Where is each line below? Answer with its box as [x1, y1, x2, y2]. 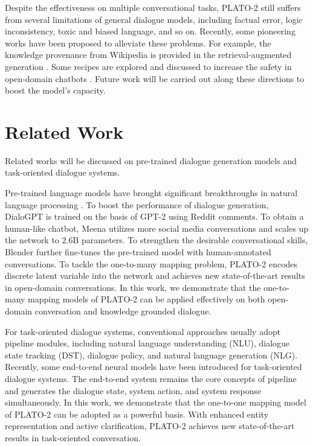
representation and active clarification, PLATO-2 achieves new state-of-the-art [5, 419, 295, 432]
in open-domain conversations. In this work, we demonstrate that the [5, 281, 261, 293]
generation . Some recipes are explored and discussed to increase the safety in [5, 60, 292, 72]
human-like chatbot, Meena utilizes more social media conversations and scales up [5, 221, 309, 234]
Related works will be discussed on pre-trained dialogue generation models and [5, 154, 297, 167]
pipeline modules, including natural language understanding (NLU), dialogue [5, 337, 290, 349]
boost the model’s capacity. [5, 84, 106, 97]
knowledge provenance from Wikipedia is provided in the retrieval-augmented [5, 48, 292, 61]
